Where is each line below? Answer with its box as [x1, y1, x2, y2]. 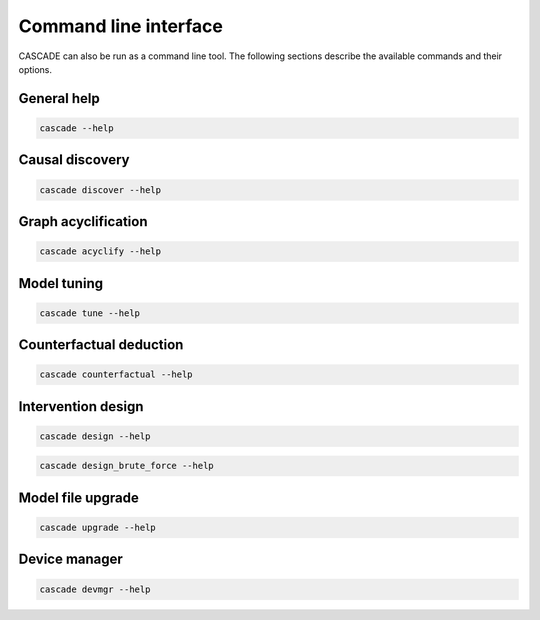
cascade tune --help [39, 307, 140, 319]
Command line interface [18, 15, 224, 37]
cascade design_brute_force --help [39, 460, 214, 472]
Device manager [18, 551, 124, 568]
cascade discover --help [39, 184, 162, 195]
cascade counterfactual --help [39, 369, 194, 380]
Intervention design [18, 398, 144, 415]
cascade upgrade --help [39, 522, 157, 534]
